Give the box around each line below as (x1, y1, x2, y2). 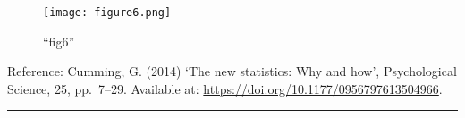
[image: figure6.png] (43, 6, 172, 19)
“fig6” (43, 31, 74, 50)
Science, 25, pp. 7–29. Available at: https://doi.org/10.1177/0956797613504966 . (7, 79, 443, 97)
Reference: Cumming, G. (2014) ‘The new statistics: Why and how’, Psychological (7, 62, 457, 80)
